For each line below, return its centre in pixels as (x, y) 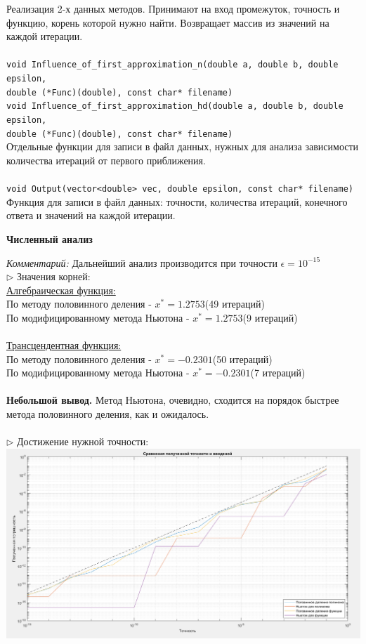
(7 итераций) (278, 373)
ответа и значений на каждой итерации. (91, 215)
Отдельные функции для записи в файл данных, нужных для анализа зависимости (183, 146)
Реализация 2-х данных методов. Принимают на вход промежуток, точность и (173, 8)
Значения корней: (54, 276)
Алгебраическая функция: (61, 290)
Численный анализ (50, 238)
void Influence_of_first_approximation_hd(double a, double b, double (175, 106)
